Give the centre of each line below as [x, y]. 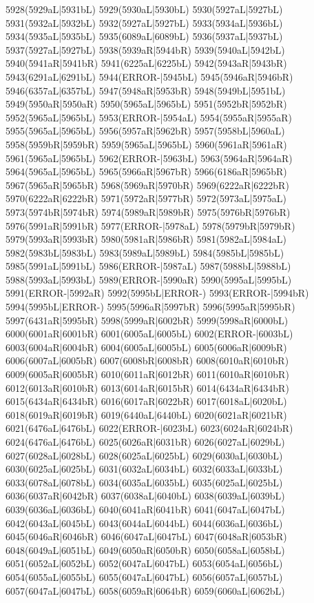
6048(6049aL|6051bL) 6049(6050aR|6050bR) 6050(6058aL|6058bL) [145, 550]
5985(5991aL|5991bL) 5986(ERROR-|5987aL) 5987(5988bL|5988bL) [148, 266]
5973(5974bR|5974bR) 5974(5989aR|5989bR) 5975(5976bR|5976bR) [148, 211]
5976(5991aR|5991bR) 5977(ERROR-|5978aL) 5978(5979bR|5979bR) [150, 225]
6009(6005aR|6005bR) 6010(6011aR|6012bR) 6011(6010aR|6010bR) [147, 374]
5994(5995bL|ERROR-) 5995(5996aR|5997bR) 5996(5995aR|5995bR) [150, 307]
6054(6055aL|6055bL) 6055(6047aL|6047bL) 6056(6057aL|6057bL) [144, 576]
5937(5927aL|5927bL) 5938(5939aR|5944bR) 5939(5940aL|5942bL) [145, 49]
